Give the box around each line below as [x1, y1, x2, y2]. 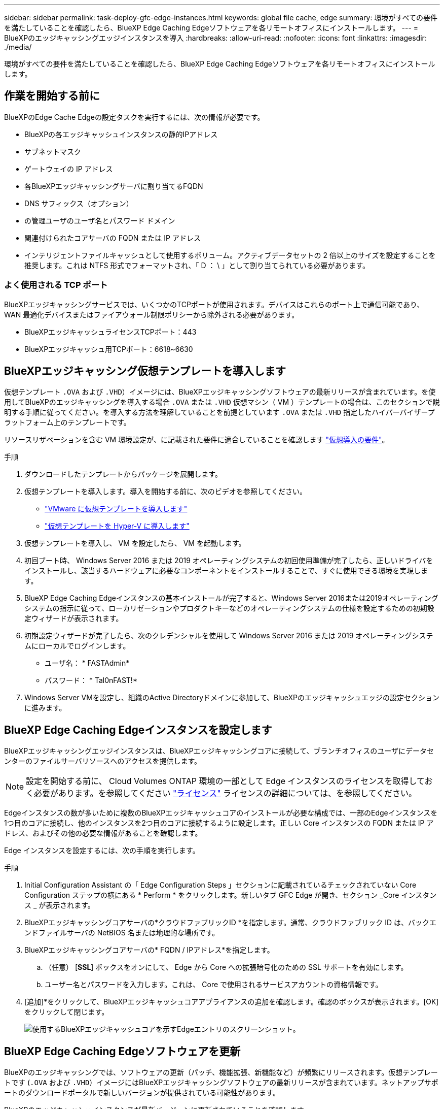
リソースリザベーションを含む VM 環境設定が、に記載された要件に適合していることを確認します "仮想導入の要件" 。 [4, 435, 389, 444]
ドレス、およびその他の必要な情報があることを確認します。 [4, 829, 202, 838]
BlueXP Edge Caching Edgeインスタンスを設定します [4, 723, 272, 736]
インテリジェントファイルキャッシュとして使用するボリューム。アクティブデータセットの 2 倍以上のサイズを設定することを [24, 250, 436, 259]
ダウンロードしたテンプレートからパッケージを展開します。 [24, 470, 222, 479]
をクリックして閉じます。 [24, 1007, 109, 1017]
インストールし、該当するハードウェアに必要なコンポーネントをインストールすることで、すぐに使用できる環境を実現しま [24, 566, 428, 575]
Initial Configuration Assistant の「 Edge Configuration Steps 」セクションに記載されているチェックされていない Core [24, 880, 417, 890]
